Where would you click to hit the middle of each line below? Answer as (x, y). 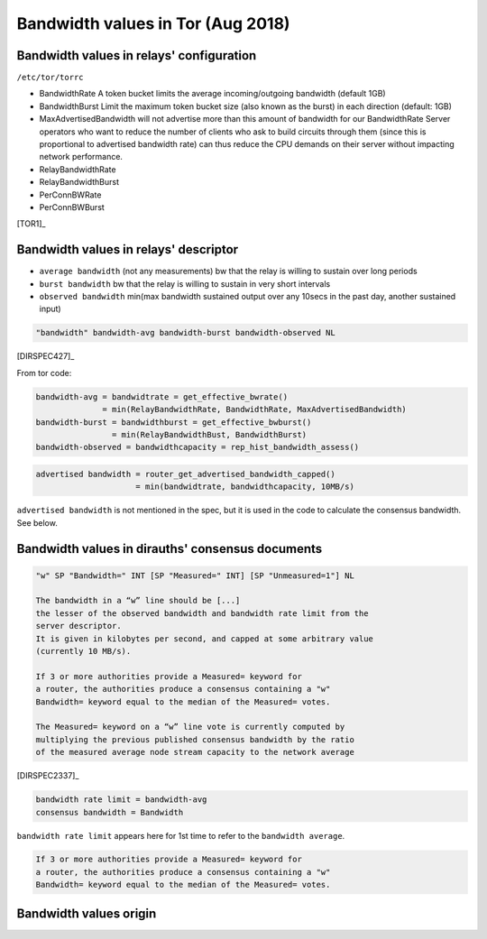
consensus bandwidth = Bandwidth (110, 812)
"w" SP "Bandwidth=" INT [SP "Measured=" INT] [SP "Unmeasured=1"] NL (195, 575)
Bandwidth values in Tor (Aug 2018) (153, 23)
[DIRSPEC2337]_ (48, 776)
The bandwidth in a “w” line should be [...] (138, 601)
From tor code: (44, 373)
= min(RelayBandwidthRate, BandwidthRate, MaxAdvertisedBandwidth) (255, 410)
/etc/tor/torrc (51, 78)
